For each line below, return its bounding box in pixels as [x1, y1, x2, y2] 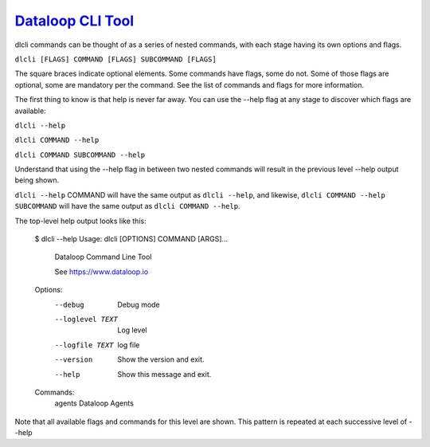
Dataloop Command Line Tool [54, 252, 152, 262]
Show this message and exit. [117, 369, 212, 378]
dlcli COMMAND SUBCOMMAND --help [14, 150, 146, 159]
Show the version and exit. [117, 355, 205, 364]
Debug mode [117, 300, 161, 309]
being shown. [14, 175, 60, 185]
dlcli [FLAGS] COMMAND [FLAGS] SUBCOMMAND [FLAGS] [14, 54, 217, 64]
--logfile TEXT [54, 340, 115, 350]
